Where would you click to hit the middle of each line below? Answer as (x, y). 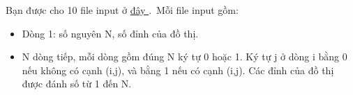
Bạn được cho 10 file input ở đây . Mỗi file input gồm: (122, 10)
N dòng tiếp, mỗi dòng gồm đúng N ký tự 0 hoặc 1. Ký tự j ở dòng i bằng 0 (185, 57)
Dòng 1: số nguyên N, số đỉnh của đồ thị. (110, 33)
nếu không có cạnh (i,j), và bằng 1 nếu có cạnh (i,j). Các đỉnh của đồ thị (178, 70)
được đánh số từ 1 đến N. (77, 84)
